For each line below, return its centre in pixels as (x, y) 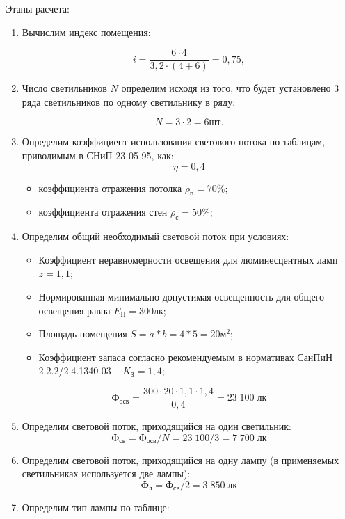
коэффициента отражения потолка (110, 187)
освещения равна (74, 310)
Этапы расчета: (38, 8)
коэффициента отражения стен (103, 212)
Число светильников (64, 88)
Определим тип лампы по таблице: (96, 507)
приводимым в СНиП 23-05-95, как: (98, 155)
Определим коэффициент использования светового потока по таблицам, (174, 142)
